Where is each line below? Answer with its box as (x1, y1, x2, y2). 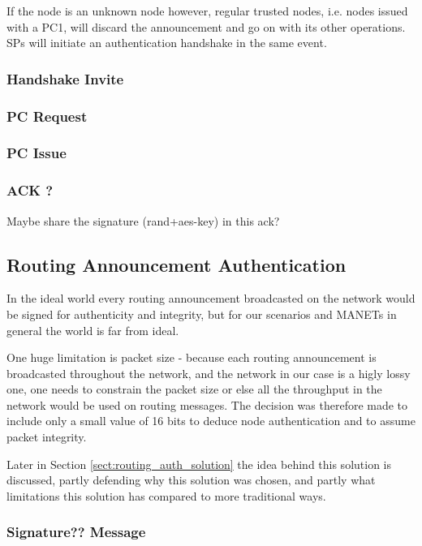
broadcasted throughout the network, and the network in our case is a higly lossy (6, 364, 411, 381)
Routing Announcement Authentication (6, 252, 347, 277)
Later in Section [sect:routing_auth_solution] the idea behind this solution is (6, 455, 392, 472)
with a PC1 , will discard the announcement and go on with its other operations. (6, 18, 406, 35)
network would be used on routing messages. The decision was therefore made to (6, 396, 408, 413)
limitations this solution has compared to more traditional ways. (6, 487, 326, 504)
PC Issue (6, 143, 67, 163)
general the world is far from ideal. (6, 321, 179, 338)
